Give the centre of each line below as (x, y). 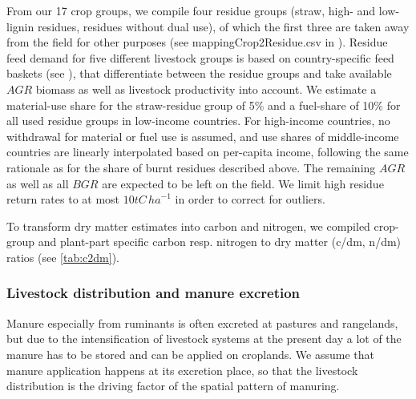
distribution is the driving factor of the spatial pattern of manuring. (173, 386)
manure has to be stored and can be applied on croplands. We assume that (191, 354)
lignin (20, 26)
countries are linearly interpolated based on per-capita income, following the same (208, 152)
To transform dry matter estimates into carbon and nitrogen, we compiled (188, 226)
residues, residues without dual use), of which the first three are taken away (223, 26)
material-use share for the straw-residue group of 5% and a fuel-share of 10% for (204, 105)
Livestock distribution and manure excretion (153, 293)
